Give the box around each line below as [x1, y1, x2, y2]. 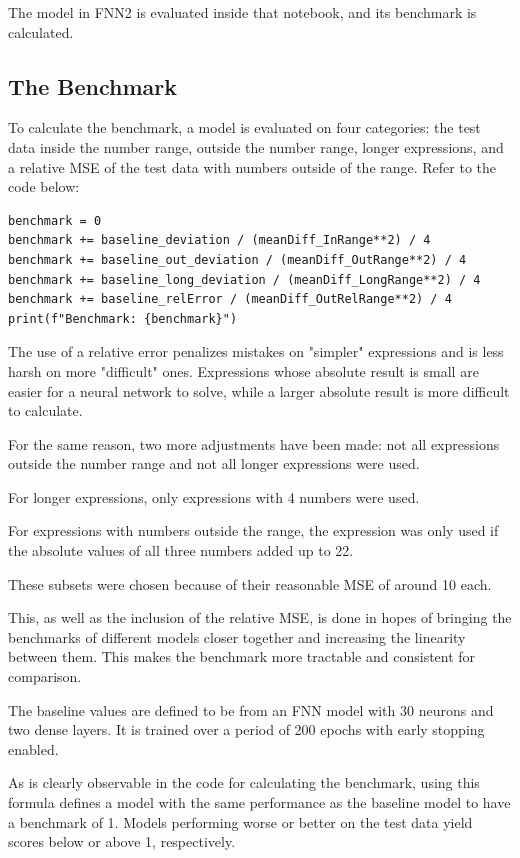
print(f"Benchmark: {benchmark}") [8, 311, 238, 326]
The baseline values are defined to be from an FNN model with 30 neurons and [8, 699, 494, 720]
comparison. [8, 666, 82, 687]
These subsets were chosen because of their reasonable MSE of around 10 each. [8, 573, 492, 594]
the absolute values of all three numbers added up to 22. [8, 540, 354, 561]
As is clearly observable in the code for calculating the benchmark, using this [8, 772, 480, 793]
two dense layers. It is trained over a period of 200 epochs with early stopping [8, 719, 485, 740]
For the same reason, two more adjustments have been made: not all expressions [8, 433, 500, 454]
